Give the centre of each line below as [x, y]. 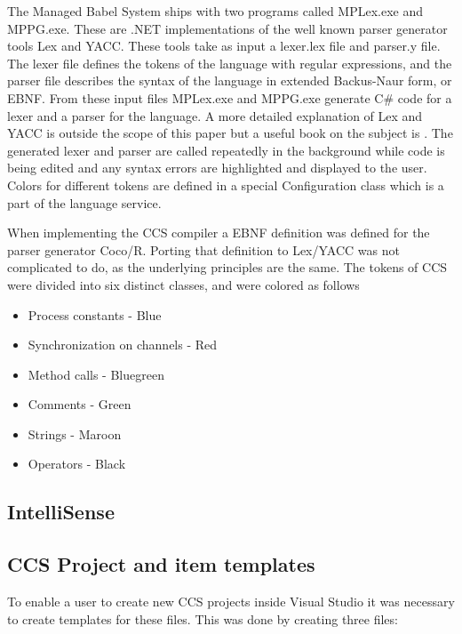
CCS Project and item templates [161, 564]
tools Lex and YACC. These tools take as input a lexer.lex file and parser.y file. [224, 46]
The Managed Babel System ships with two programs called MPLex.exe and [215, 11]
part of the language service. [84, 202]
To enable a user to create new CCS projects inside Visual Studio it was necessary [231, 602]
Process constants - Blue [95, 314]
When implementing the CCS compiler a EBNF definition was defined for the [219, 233]
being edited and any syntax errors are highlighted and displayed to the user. [217, 168]
